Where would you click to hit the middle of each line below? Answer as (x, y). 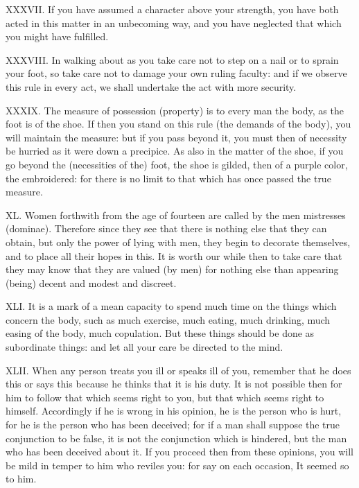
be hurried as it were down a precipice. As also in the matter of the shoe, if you (175, 151)
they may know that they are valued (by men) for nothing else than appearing (172, 269)
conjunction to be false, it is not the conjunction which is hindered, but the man (176, 438)
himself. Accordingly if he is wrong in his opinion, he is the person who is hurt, (174, 411)
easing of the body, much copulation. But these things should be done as (160, 333)
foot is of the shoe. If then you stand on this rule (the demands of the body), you (178, 124)
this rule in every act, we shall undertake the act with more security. (151, 86)
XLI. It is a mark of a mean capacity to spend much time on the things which (171, 306)
